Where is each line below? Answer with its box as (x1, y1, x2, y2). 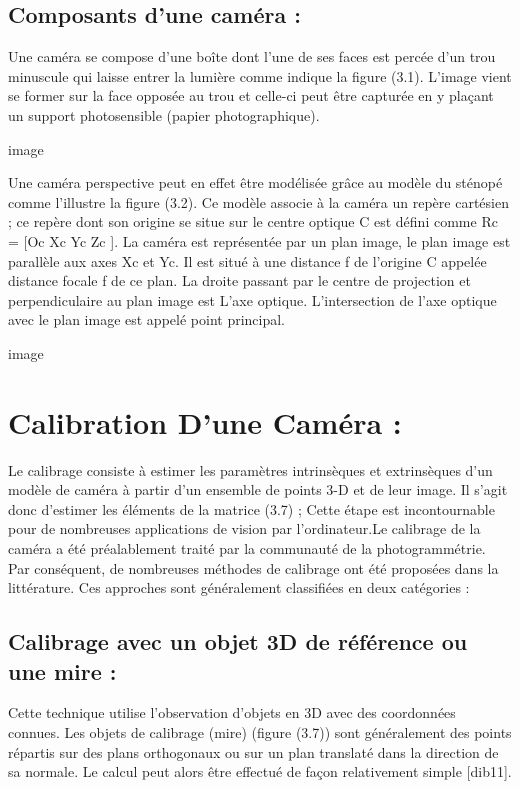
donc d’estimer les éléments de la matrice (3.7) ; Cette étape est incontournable (8, 498, 495, 519)
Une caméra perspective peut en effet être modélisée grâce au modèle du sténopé (8, 172, 503, 193)
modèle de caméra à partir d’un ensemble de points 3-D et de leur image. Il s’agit (8, 479, 508, 500)
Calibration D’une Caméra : (8, 401, 402, 442)
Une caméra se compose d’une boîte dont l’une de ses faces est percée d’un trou (8, 46, 496, 67)
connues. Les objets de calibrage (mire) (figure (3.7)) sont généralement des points (8, 721, 512, 742)
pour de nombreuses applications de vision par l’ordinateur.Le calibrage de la (8, 518, 481, 539)
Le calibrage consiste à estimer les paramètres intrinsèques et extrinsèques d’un (8, 459, 493, 480)
